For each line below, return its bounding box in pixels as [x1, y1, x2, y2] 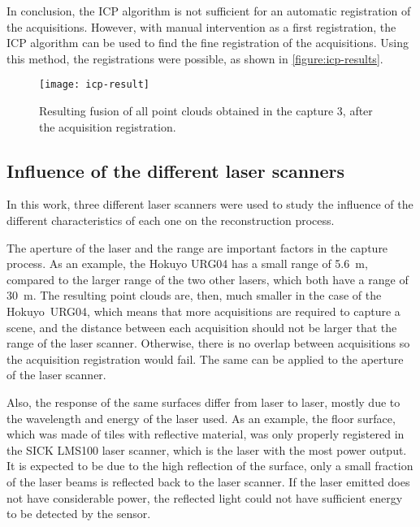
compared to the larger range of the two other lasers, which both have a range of [6, 270, 409, 287]
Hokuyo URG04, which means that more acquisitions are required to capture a [6, 302, 401, 319]
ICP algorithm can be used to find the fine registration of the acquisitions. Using [6, 34, 409, 51]
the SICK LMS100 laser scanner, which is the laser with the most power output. [6, 441, 407, 458]
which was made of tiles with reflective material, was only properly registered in [6, 425, 405, 443]
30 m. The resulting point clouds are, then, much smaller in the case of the [6, 287, 382, 304]
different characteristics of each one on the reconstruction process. [6, 212, 335, 229]
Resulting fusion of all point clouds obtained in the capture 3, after [39, 102, 373, 119]
